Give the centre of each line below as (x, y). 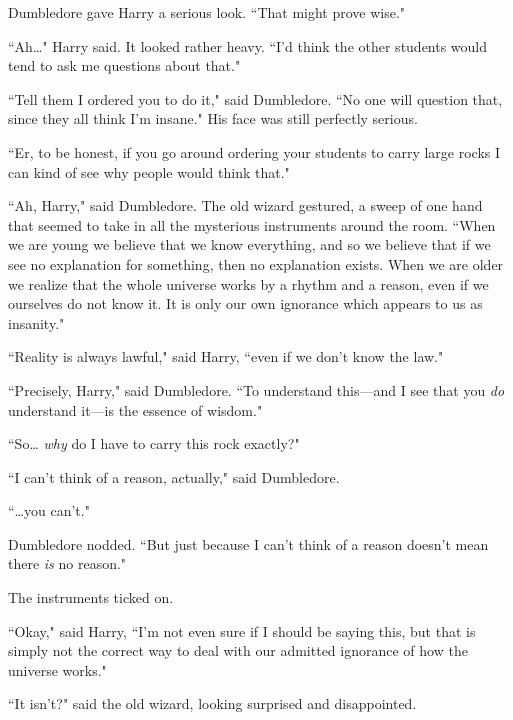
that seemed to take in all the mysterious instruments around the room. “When (252, 224)
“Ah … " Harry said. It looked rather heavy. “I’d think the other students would (248, 45)
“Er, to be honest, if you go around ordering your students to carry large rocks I (254, 151)
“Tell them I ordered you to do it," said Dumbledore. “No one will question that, (255, 98)
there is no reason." (67, 563)
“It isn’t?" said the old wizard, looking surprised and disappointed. (212, 703)
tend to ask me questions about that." (124, 65)
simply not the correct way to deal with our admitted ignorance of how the (238, 650)
